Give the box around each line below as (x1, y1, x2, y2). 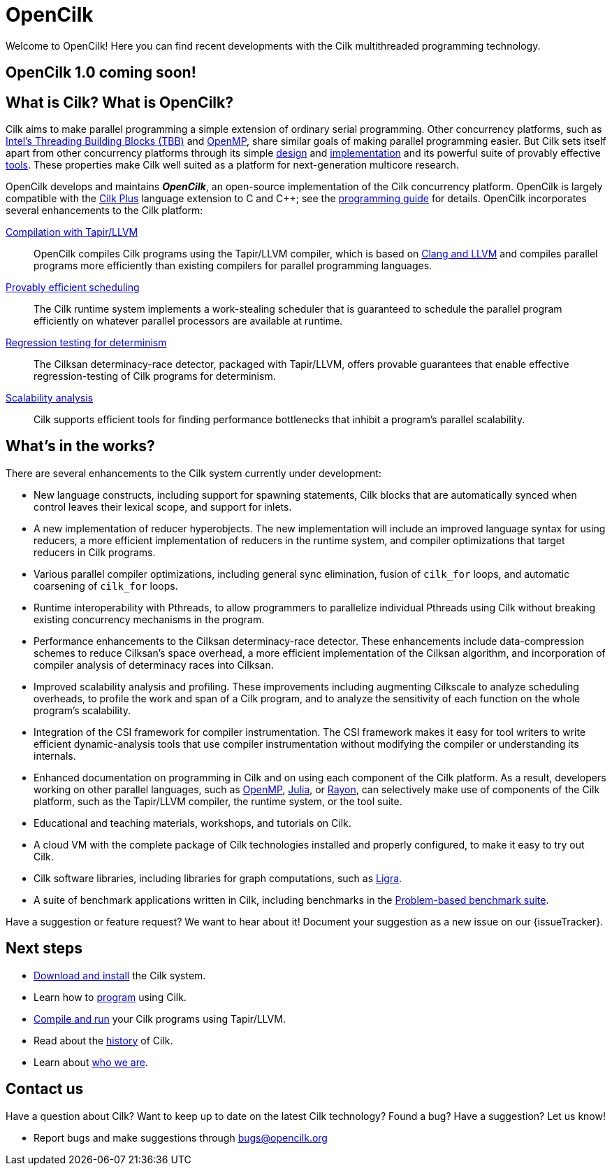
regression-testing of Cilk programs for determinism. (34, 370, 276, 383)
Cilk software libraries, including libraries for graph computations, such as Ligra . (34, 872, 402, 884)
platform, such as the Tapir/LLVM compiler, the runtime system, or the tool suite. (34, 795, 402, 807)
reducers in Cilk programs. (34, 546, 156, 558)
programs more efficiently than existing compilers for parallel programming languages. (34, 260, 432, 272)
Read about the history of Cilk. (34, 1034, 173, 1046)
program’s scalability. (34, 704, 131, 716)
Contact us (6, 1080, 84, 1098)
